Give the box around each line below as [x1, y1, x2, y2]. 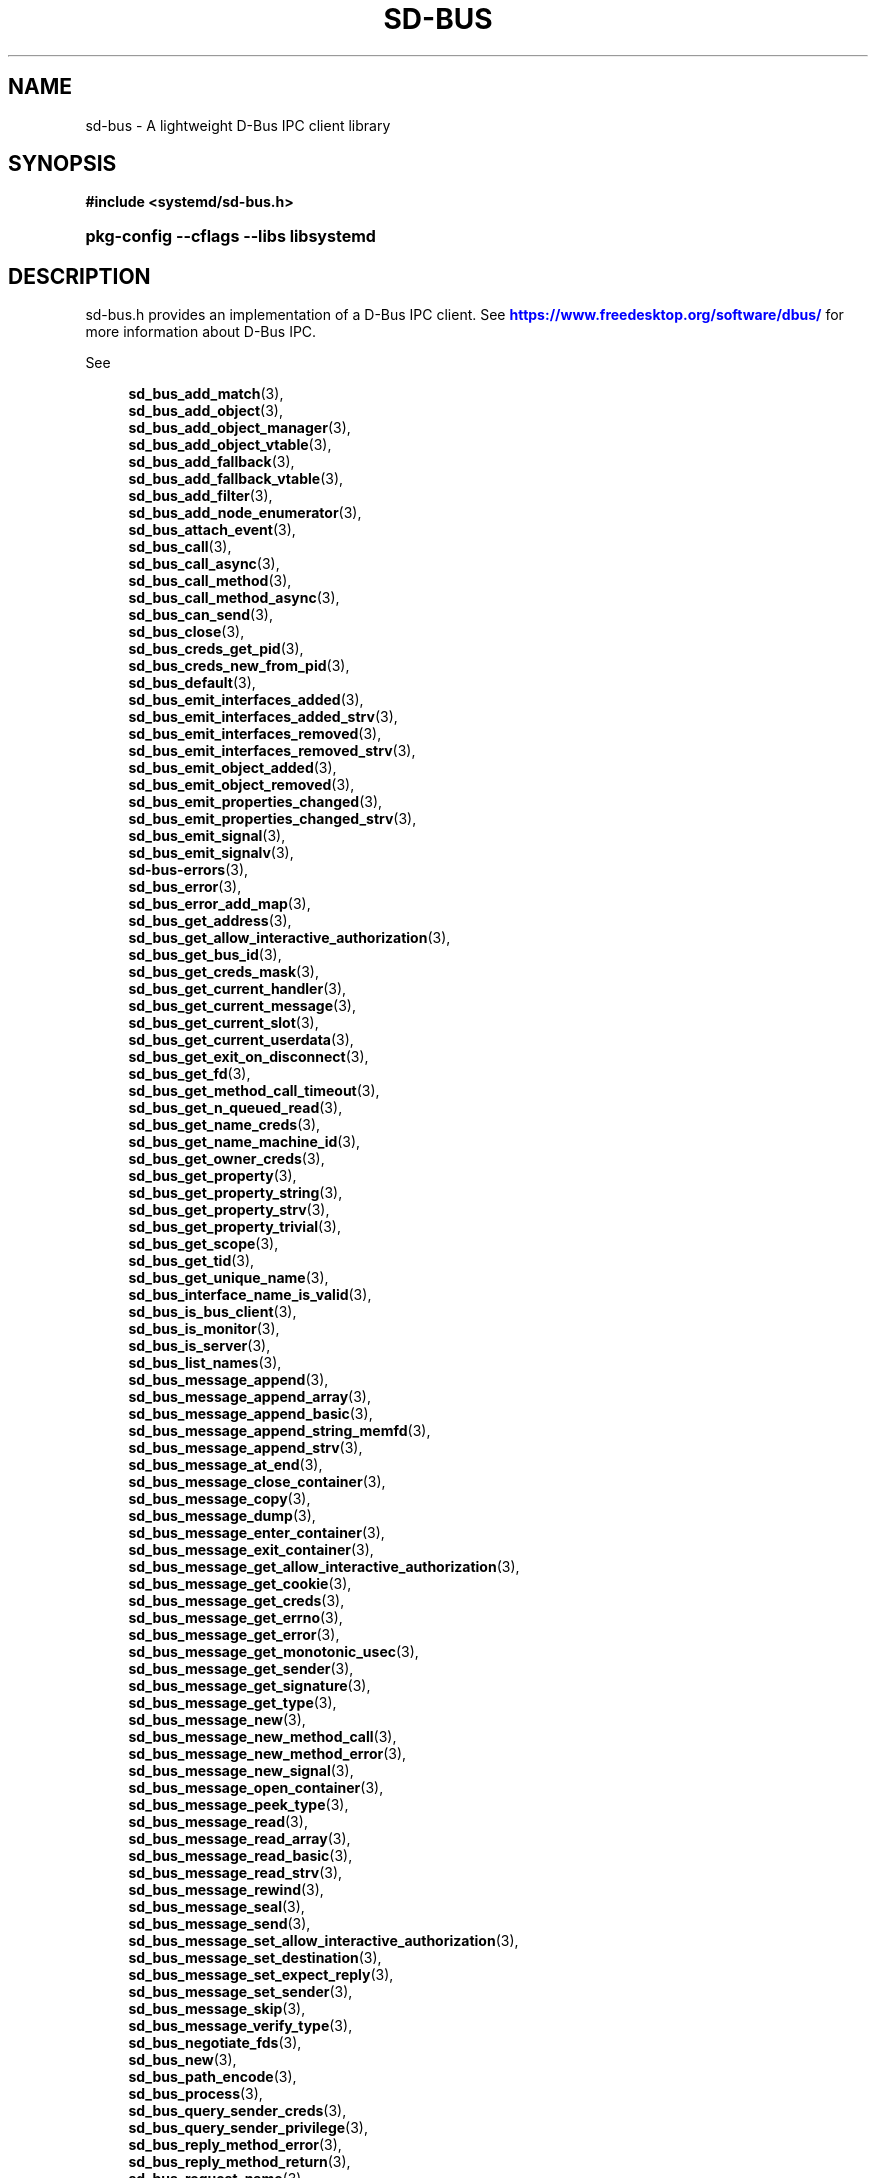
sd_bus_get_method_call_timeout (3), [128, 1082, 380, 1100]
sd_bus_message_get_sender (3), [128, 1660, 354, 1678]
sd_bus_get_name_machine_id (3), [128, 1133, 361, 1151]
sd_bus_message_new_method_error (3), [128, 1745, 407, 1763]
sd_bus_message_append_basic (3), [128, 1405, 373, 1423]
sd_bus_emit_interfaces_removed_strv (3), [128, 742, 416, 760]
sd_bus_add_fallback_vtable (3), [128, 470, 344, 488]
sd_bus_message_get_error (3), [128, 1626, 340, 1644]
